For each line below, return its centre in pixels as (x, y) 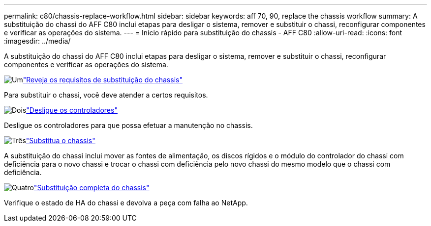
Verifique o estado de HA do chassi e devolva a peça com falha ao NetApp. (126, 203)
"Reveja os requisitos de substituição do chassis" (103, 80)
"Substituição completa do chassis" (92, 188)
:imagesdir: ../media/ (37, 41)
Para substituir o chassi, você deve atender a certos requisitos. (106, 95)
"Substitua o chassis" (61, 140)
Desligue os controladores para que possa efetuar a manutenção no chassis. (128, 125)
